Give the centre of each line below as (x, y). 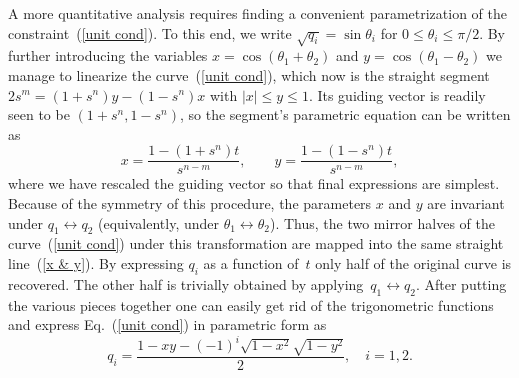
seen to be (39, 114)
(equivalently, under (158, 222)
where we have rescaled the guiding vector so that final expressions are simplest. (254, 183)
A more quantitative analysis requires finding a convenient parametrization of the (257, 13)
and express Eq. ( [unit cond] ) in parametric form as (167, 324)
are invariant (466, 202)
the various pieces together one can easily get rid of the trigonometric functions (251, 304)
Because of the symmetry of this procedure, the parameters (190, 202)
